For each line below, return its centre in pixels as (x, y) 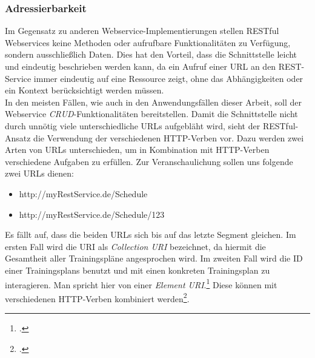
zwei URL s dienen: (40, 173)
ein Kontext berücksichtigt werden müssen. (85, 90)
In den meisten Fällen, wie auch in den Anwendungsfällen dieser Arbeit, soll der (153, 102)
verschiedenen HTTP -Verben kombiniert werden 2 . (97, 297)
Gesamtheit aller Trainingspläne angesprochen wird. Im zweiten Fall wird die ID (154, 258)
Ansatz (18, 137)
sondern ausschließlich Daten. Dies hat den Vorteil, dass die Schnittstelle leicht (151, 54)
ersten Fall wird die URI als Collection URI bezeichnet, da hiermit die (135, 246)
